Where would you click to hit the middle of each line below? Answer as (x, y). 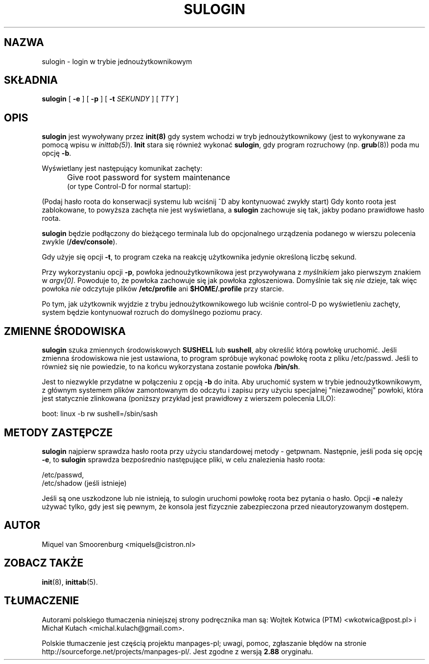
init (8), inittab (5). (70, 582)
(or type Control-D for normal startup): (129, 187)
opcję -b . (57, 153)
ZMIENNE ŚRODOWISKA (65, 331)
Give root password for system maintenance (149, 178)
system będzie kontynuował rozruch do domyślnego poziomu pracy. (152, 312)
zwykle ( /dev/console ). (80, 242)
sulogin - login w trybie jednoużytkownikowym (117, 61)
